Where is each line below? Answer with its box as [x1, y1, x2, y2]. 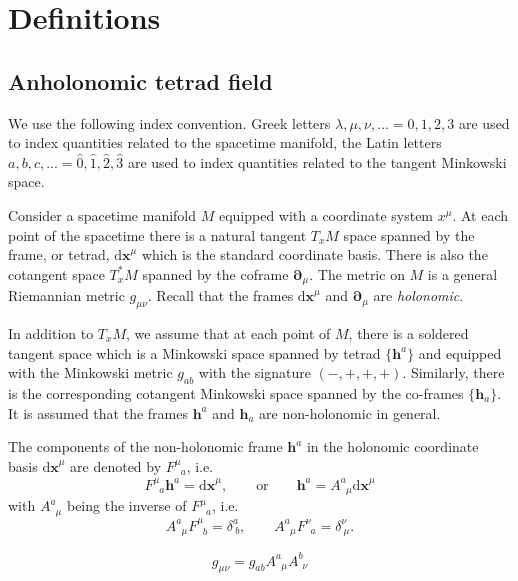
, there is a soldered [348, 322, 469, 343]
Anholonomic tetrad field [8, 65, 273, 96]
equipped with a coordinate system [218, 204, 434, 225]
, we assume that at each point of [126, 322, 331, 343]
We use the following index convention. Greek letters [8, 112, 331, 133]
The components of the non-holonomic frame [8, 436, 283, 457]
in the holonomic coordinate [306, 436, 479, 457]
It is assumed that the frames [8, 402, 188, 423]
